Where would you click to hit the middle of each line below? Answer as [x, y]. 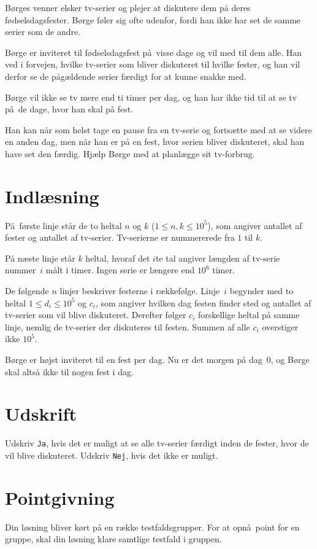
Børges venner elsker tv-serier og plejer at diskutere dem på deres [128, 7]
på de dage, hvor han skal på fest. [69, 109]
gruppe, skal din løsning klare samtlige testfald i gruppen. [113, 539]
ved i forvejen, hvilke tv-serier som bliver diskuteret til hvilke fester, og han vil [153, 64]
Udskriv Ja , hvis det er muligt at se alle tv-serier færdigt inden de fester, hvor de [157, 443]
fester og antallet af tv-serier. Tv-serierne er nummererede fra [120, 237]
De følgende [27, 291]
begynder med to [262, 291]
